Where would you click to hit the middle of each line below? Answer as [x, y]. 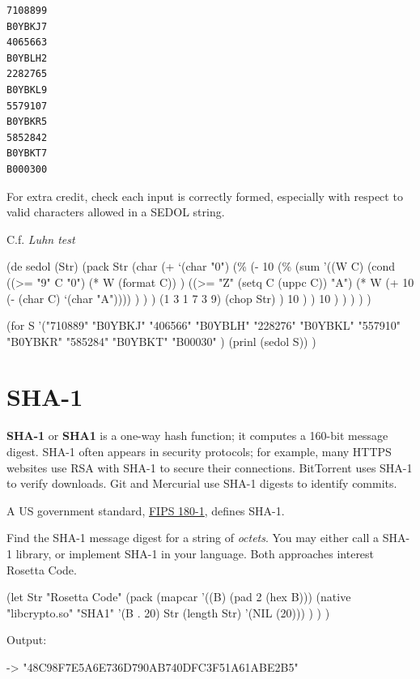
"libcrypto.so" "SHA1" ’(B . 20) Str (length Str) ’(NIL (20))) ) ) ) [168, 612]
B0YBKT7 [27, 154]
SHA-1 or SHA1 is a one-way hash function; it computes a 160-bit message [197, 436]
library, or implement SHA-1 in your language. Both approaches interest [195, 553]
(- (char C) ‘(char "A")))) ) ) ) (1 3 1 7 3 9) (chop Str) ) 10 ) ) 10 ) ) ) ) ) [189, 298]
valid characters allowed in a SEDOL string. [116, 212]
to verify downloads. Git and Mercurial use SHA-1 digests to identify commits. [202, 483]
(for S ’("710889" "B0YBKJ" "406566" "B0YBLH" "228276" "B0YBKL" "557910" [204, 325]
